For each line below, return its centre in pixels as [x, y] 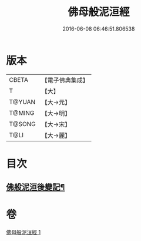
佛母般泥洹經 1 [23, 232]
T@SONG [23, 124]
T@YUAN [22, 102]
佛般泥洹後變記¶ [36, 187]
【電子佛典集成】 [65, 80]
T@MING [22, 113]
